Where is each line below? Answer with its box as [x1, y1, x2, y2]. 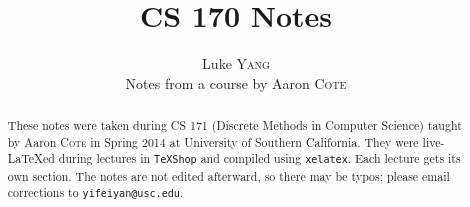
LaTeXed [7, 150, 55, 167]
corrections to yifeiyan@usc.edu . [7, 184, 184, 201]
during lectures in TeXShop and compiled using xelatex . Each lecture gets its [58, 150, 461, 167]
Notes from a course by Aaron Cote [125, 72, 347, 93]
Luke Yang [202, 53, 270, 74]
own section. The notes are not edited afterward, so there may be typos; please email [7, 167, 450, 184]
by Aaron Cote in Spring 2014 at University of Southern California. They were [7, 133, 419, 150]
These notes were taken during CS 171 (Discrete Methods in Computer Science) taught [7, 117, 462, 134]
